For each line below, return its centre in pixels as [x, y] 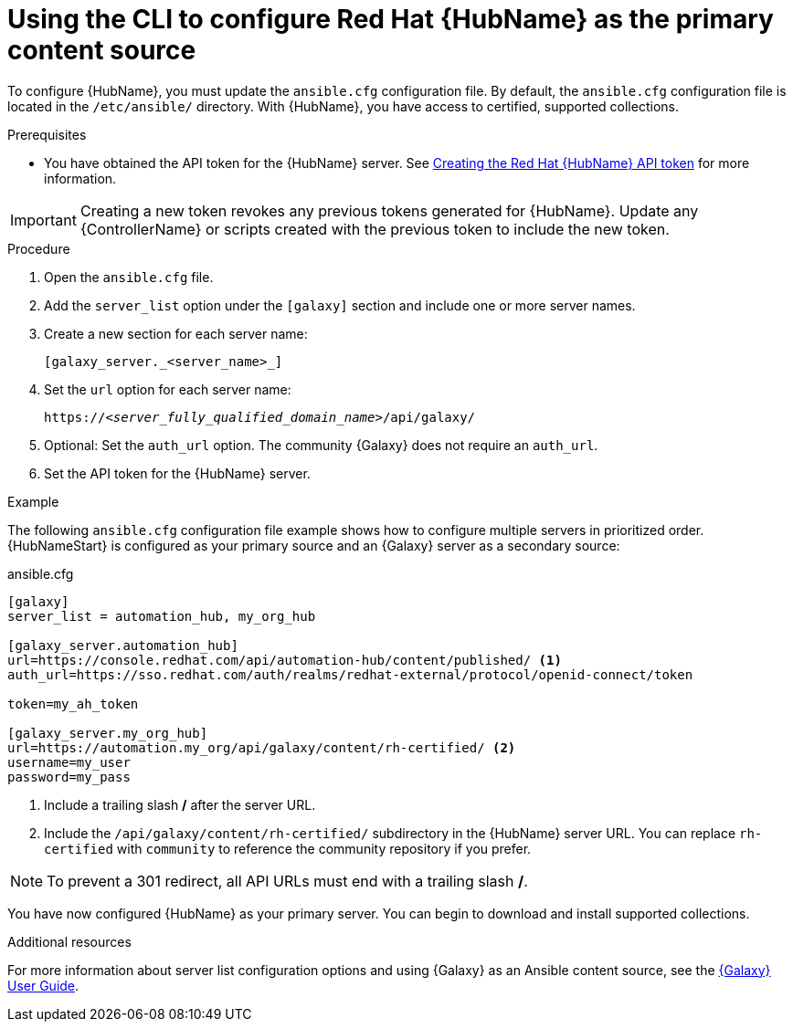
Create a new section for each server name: [176, 333]
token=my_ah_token [73, 703]
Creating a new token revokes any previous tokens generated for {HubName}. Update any [389, 210]
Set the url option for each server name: [168, 389]
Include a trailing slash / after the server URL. [180, 804]
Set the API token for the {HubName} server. [177, 473]
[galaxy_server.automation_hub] [123, 645]
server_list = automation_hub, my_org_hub [162, 616]
